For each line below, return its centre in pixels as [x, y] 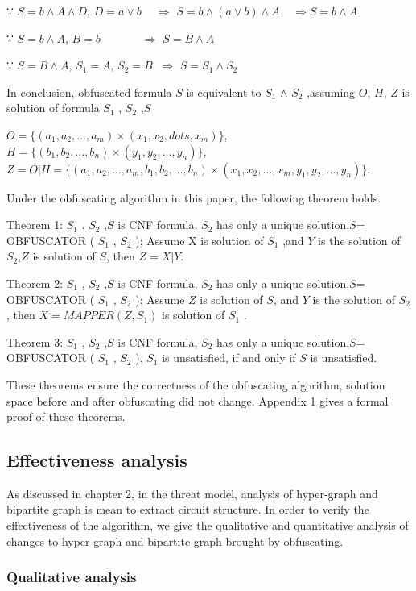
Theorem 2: [35, 283]
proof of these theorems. [66, 416]
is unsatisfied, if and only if [229, 358]
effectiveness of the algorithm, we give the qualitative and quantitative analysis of [208, 525]
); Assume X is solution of [200, 240]
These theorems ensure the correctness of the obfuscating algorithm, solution [196, 384]
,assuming [331, 92]
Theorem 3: [35, 341]
